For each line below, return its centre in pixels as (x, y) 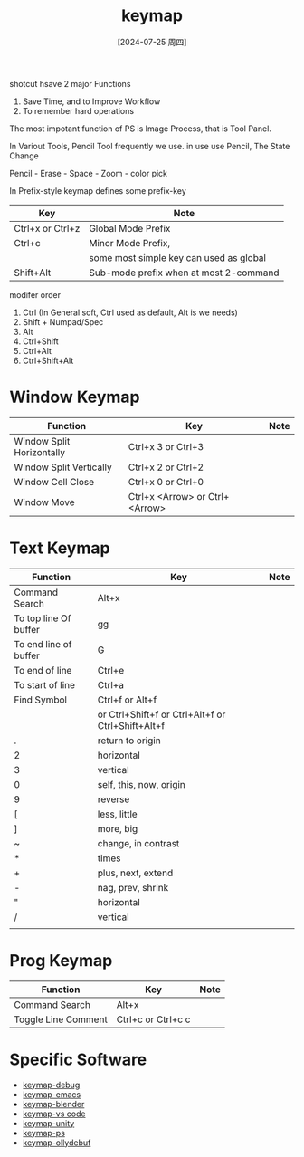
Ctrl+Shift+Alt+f (131, 725)
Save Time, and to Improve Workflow (91, 101)
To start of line (44, 684)
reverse (114, 799)
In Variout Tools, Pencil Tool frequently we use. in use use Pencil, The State (150, 146)
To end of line (43, 670)
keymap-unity (48, 1123)
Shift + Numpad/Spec (63, 321)
